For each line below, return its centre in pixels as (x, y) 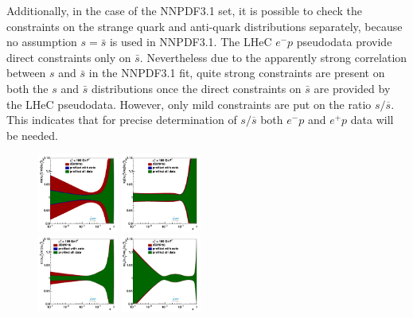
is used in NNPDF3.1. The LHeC (191, 42)
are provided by (352, 88)
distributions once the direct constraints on (196, 88)
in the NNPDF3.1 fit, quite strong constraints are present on (237, 73)
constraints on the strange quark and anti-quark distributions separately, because (205, 26)
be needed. (32, 135)
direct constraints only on (69, 57)
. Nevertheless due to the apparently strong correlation (273, 57)
